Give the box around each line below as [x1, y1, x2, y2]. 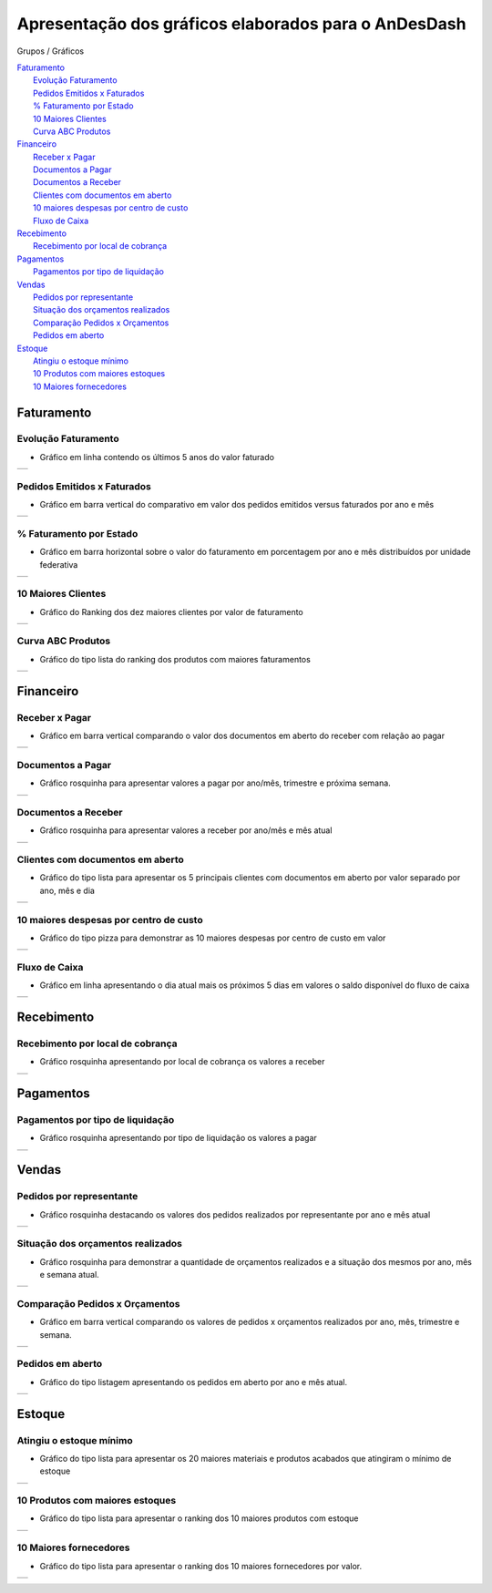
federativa [39, 559, 78, 570]
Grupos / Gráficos [16, 46, 85, 57]
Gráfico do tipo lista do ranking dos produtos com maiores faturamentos [39, 653, 312, 664]
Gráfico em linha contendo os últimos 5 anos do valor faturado [39, 451, 275, 462]
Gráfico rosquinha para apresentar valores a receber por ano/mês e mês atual [39, 825, 333, 836]
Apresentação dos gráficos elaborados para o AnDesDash [16, 14, 466, 34]
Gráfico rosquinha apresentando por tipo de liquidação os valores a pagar [39, 1133, 318, 1144]
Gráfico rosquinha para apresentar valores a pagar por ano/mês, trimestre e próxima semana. [39, 777, 391, 788]
